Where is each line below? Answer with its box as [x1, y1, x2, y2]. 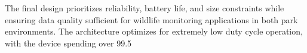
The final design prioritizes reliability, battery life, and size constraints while [5, 2, 284, 14]
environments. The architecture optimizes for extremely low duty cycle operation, [5, 25, 303, 38]
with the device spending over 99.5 [5, 36, 132, 49]
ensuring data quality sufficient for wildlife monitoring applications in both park [5, 13, 298, 26]
